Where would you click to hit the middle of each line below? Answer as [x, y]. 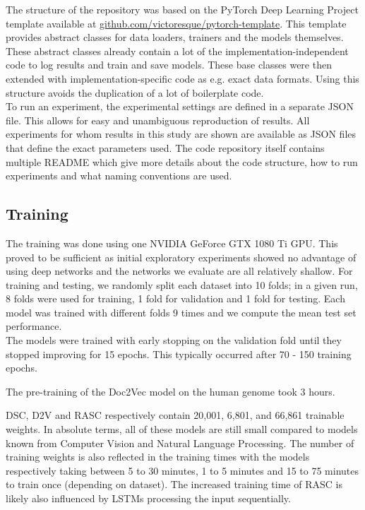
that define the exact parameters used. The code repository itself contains [165, 147]
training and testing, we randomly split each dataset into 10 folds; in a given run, [182, 284]
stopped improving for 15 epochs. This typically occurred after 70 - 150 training [179, 354]
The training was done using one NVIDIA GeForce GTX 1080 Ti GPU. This [172, 243]
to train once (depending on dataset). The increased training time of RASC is [174, 484]
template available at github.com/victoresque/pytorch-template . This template [176, 23]
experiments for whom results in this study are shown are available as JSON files [181, 134]
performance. [34, 326]
